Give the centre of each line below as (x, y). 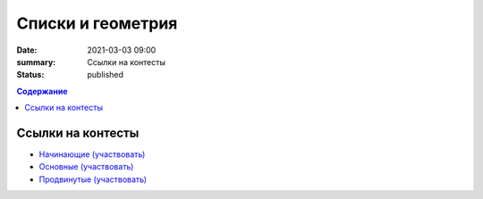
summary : (36, 62)
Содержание (42, 91)
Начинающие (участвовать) (92, 154)
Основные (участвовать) (86, 167)
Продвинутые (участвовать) (93, 179)
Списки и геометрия (97, 23)
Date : (27, 50)
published (106, 75)
